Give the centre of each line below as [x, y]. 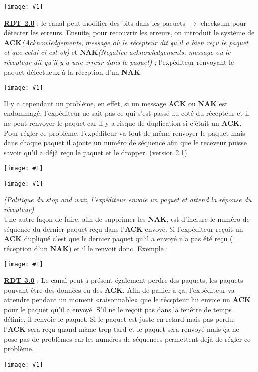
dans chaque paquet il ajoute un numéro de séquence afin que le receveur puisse [126, 142]
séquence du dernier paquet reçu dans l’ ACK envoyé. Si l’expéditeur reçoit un [124, 229]
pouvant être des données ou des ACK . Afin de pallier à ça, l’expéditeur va [119, 290]
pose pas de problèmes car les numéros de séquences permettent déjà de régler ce [127, 338]
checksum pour [223, 23]
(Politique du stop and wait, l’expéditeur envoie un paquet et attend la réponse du [128, 199]
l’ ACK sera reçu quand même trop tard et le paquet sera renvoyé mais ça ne [122, 328]
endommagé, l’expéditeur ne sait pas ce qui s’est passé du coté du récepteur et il [127, 113]
